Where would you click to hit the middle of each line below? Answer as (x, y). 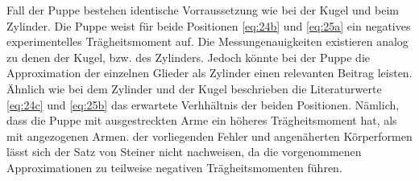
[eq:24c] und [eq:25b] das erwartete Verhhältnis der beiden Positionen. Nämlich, (203, 104)
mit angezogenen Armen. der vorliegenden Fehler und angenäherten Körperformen (209, 136)
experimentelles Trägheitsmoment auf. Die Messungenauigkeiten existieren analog (207, 41)
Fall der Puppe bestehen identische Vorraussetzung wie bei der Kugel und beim (203, 10)
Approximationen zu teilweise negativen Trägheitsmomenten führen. (174, 167)
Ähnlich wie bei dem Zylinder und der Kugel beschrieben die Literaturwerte (194, 88)
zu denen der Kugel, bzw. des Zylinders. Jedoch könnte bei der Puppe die (189, 57)
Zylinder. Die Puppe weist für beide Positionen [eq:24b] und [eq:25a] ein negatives (209, 25)
